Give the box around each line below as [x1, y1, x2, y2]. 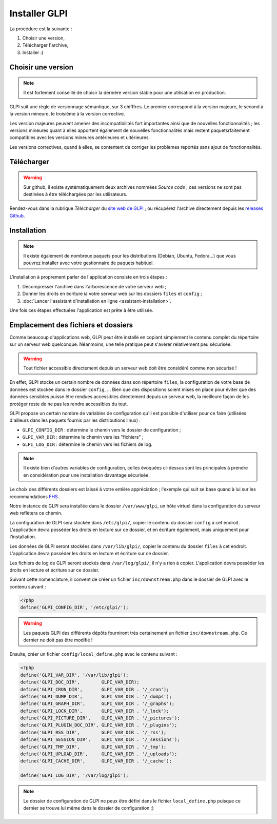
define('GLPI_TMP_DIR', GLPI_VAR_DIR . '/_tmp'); [20, 744, 167, 750]
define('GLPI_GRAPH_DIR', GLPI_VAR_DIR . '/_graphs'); [20, 701, 175, 707]
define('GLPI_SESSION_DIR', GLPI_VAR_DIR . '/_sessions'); [20, 737, 180, 742]
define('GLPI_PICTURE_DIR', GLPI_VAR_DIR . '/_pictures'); [20, 715, 180, 721]
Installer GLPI [9, 8, 68, 19]
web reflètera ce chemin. [9, 510, 63, 516]
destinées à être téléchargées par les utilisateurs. [23, 191, 128, 198]
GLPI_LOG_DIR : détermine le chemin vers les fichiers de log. [22, 441, 153, 447]
